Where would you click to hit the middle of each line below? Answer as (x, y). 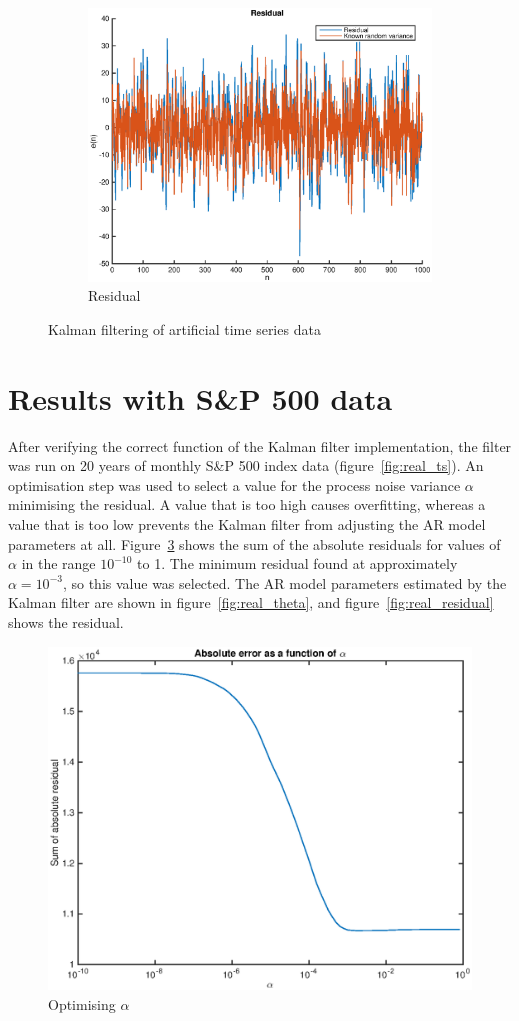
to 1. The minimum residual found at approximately (297, 563)
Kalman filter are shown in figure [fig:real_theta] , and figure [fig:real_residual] (251, 602)
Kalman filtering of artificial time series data (184, 328)
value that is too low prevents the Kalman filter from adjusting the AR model (247, 524)
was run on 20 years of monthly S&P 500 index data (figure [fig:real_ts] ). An (246, 465)
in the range (58, 563)
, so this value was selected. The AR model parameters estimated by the (284, 582)
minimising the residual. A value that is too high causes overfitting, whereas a (247, 504)
